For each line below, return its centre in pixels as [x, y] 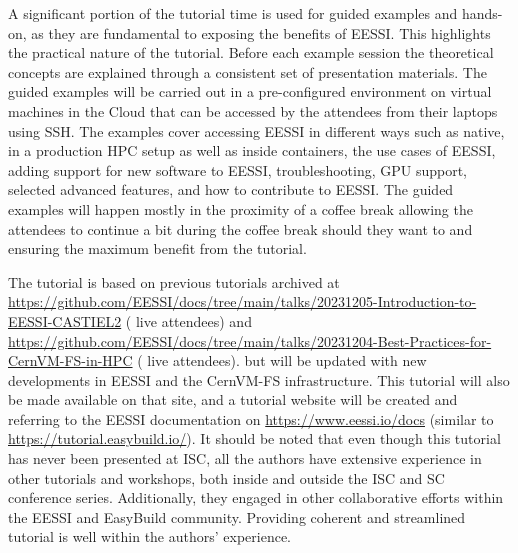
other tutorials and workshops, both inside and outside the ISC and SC [226, 477]
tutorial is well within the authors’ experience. [150, 536]
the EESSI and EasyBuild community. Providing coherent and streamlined [237, 516]
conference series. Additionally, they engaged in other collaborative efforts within [256, 497]
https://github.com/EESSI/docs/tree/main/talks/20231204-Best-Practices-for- [250, 340]
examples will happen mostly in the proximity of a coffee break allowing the [240, 208]
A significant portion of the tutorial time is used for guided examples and [233, 13]
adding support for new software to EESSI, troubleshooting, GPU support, [238, 169]
